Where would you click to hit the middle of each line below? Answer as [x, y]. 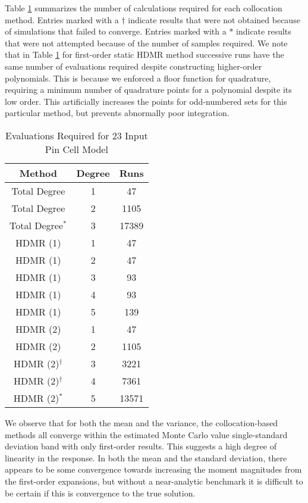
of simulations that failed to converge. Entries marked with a [116, 31]
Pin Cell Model [76, 149]
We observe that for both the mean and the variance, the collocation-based [142, 422]
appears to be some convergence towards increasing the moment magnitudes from [153, 469]
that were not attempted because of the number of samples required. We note [146, 43]
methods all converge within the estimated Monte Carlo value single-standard [146, 434]
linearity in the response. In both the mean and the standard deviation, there [146, 457]
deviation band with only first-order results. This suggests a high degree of [141, 446]
